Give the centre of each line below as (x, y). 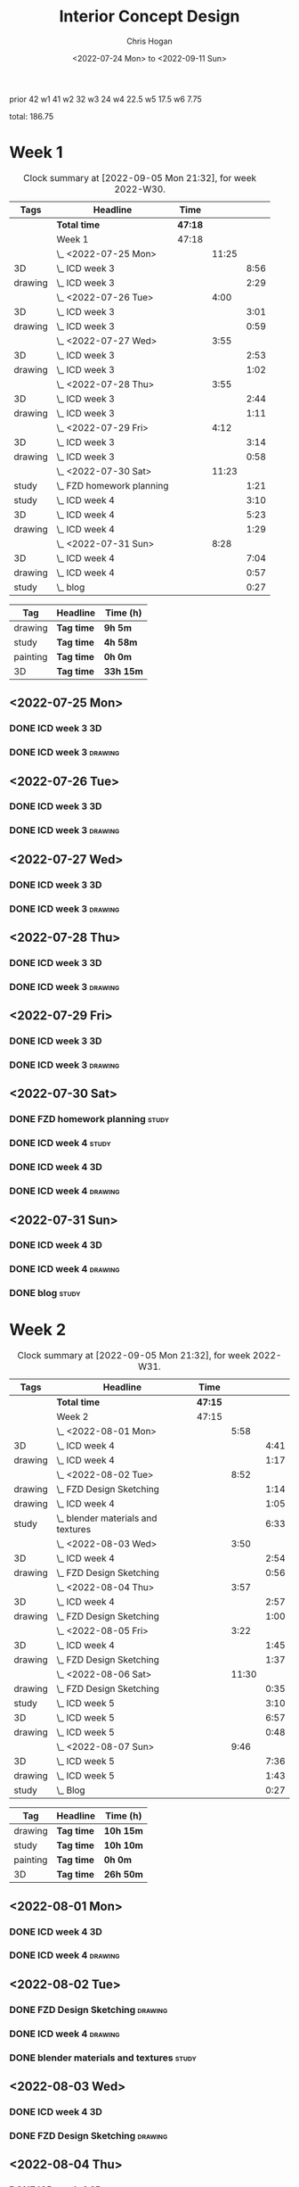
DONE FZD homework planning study (89, 1119)
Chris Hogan (149, 41)
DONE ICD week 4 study (60, 1143)
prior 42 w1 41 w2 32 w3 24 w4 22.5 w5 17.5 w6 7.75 (105, 99)
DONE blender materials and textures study (103, 2058)
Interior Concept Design (149, 17)
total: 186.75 (32, 116)
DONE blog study (45, 1293)
